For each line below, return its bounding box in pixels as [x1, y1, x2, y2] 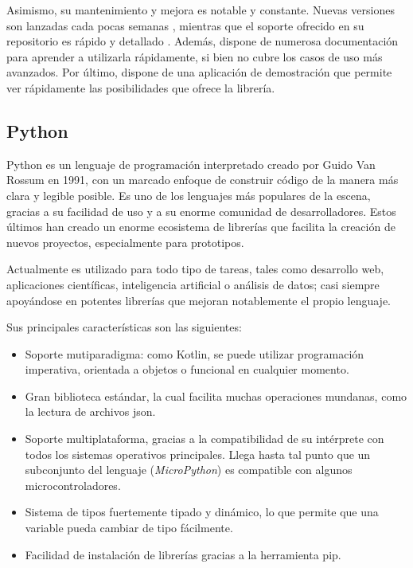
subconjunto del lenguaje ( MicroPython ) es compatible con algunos [25, 461, 353, 478]
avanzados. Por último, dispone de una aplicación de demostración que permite [6, 64, 392, 80]
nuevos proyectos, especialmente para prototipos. [6, 233, 244, 250]
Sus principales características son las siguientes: [6, 319, 242, 335]
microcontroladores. [25, 476, 121, 493]
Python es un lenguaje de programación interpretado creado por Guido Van [6, 155, 376, 172]
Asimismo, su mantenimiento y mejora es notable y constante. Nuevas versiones [6, 2, 395, 18]
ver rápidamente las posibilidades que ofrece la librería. [6, 79, 275, 96]
